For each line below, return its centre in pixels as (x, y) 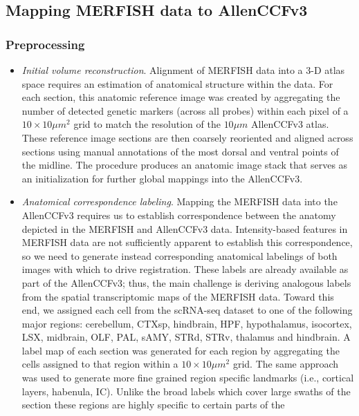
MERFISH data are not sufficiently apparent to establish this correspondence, (187, 242)
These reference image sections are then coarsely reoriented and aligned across (187, 137)
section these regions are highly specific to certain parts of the (153, 405)
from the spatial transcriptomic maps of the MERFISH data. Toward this (178, 296)
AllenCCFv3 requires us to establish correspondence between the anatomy (179, 215)
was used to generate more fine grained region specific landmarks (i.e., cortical (188, 378)
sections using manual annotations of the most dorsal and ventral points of (180, 151)
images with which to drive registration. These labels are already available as (185, 269)
